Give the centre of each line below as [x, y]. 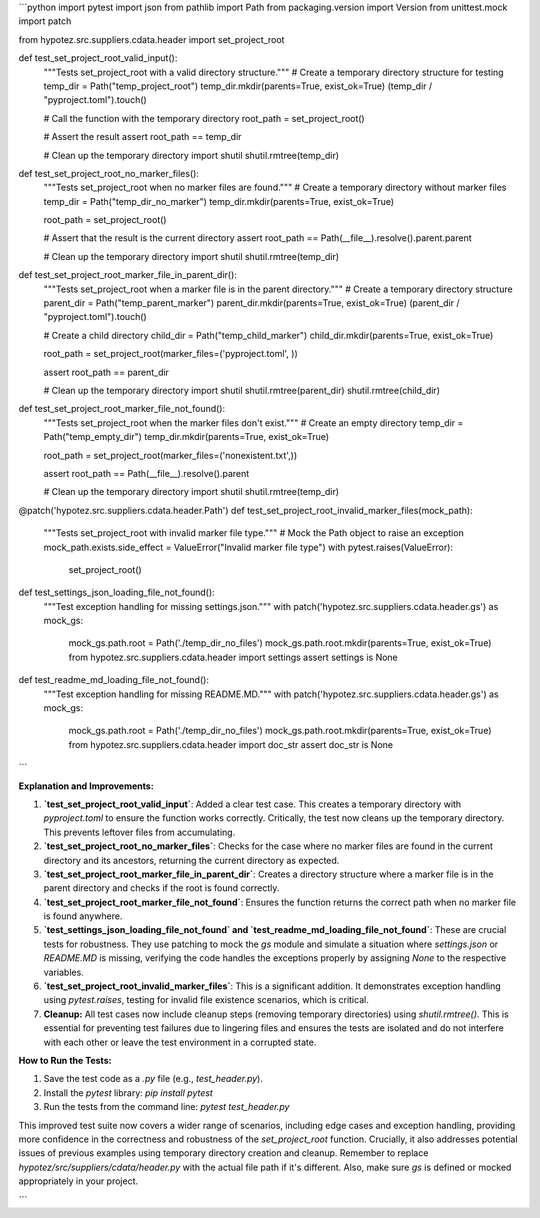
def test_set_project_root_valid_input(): [98, 58]
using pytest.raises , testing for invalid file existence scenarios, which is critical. [206, 1000]
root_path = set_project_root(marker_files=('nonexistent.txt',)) [170, 455]
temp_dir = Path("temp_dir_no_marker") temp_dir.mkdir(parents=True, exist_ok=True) [219, 201]
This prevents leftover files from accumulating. [139, 832]
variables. [63, 972]
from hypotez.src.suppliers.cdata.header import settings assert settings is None [233, 657]
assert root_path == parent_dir [106, 372]
